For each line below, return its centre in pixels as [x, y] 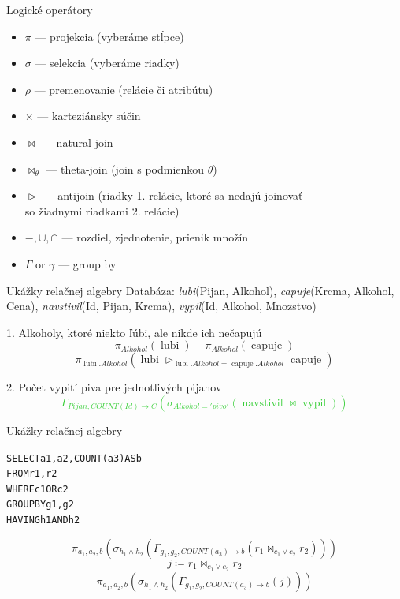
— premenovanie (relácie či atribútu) [124, 89]
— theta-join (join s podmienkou [125, 168]
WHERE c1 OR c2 [37, 489]
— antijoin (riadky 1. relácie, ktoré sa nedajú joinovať [173, 195]
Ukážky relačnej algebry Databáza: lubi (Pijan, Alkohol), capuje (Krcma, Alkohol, [200, 290]
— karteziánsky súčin [89, 116]
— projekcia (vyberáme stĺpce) [109, 36]
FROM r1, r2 [32, 474]
